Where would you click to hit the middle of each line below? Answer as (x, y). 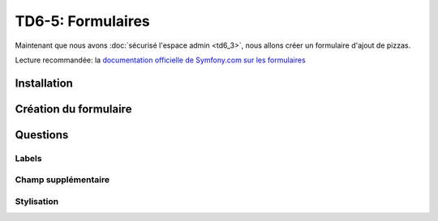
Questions (42, 135)
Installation (44, 83)
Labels (28, 158)
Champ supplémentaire (62, 180)
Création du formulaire (73, 109)
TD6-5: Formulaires (82, 21)
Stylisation (37, 201)
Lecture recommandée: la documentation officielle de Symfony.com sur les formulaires (160, 60)
